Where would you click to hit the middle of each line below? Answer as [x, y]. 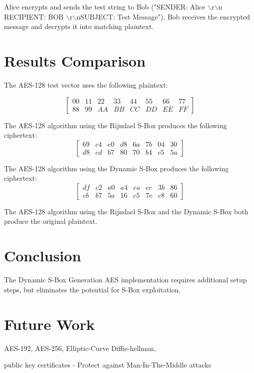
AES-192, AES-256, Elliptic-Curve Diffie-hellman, [80, 348]
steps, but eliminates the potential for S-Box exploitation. [92, 289]
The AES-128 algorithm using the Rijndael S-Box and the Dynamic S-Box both [126, 211]
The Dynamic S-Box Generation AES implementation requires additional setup [125, 280]
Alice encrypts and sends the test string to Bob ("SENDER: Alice [105, 7]
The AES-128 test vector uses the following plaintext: [86, 84]
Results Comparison [75, 60]
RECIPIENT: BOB [34, 16]
